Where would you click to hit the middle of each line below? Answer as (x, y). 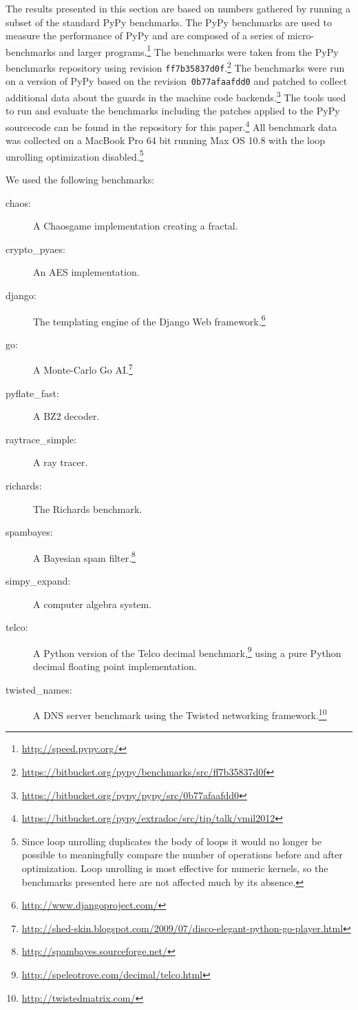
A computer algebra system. (93, 604)
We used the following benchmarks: (80, 179)
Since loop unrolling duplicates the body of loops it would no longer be (171, 841)
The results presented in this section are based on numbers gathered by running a (178, 8)
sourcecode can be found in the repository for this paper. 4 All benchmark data (171, 125)
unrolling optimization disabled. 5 (75, 155)
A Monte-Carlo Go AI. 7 (83, 368)
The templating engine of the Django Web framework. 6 (149, 320)
